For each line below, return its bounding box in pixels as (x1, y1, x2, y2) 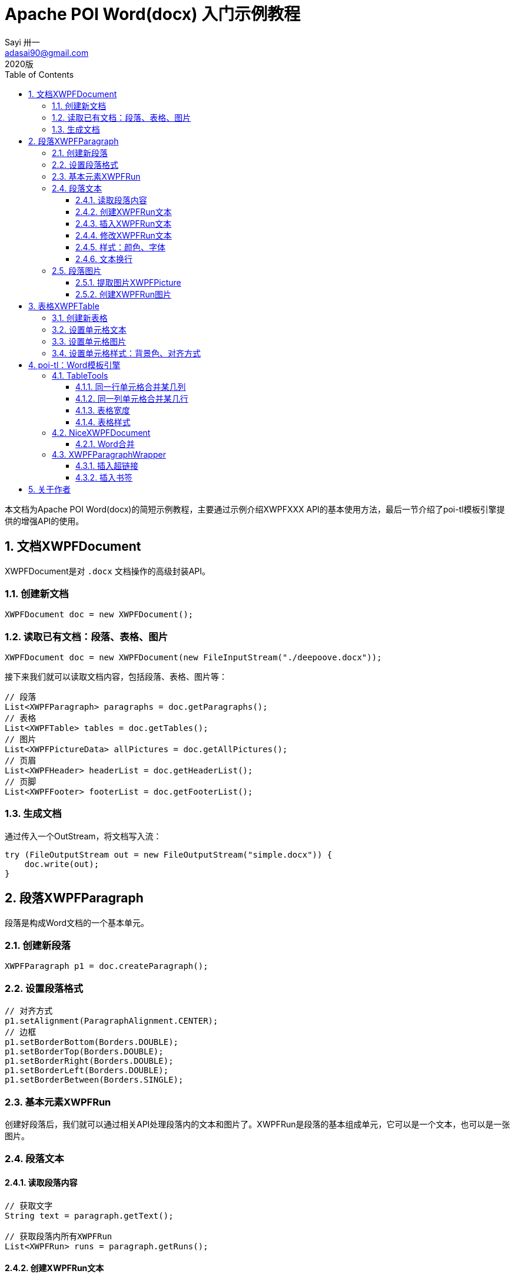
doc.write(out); (24, 859, 99, 869)
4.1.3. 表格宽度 (75, 405, 131, 415)
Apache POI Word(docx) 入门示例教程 (5, 4, 301, 24)
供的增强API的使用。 (5, 515, 84, 526)
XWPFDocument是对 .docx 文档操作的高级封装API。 (5, 565, 211, 576)
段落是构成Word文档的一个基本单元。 (5, 917, 149, 928)
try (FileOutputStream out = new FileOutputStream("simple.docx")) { (5, 849, 333, 859)
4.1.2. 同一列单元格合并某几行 (75, 393, 188, 403)
